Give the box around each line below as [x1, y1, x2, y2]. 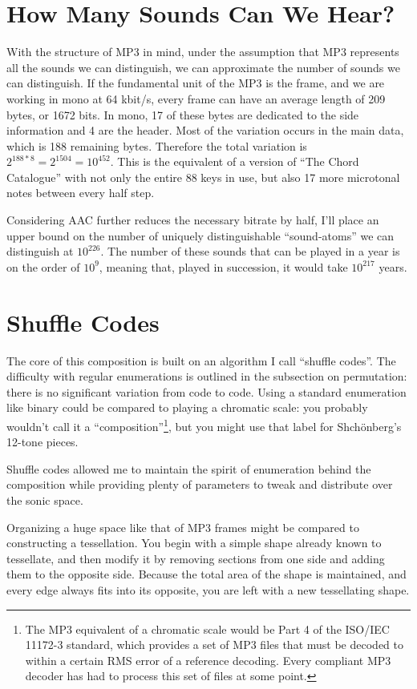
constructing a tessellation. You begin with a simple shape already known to [6, 534, 382, 551]
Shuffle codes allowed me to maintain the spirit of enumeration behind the [6, 460, 371, 477]
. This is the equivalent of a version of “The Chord [110, 153, 359, 170]
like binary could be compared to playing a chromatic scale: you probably [6, 399, 368, 416]
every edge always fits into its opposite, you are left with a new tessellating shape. [6, 581, 410, 598]
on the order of [6, 258, 80, 275]
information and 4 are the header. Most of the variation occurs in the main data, [6, 122, 404, 139]
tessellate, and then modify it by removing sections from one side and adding [6, 550, 385, 566]
